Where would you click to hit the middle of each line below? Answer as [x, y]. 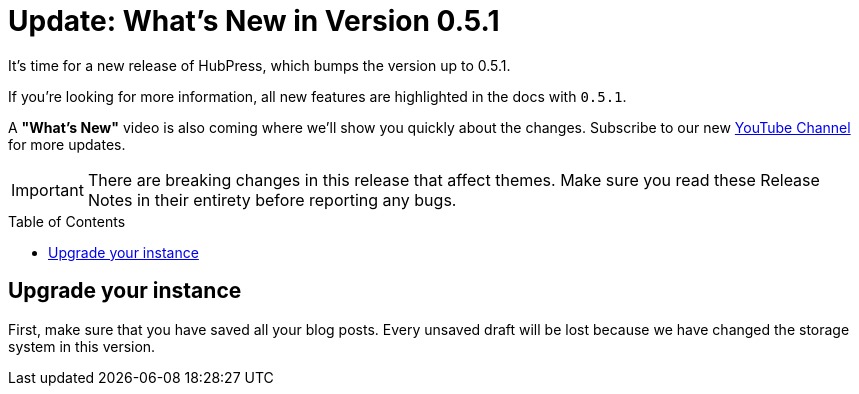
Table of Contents [67, 221]
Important [47, 189]
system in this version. [82, 346]
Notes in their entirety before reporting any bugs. [272, 199]
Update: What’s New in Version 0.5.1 [254, 21]
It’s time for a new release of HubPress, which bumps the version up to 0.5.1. [259, 65]
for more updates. [67, 144]
